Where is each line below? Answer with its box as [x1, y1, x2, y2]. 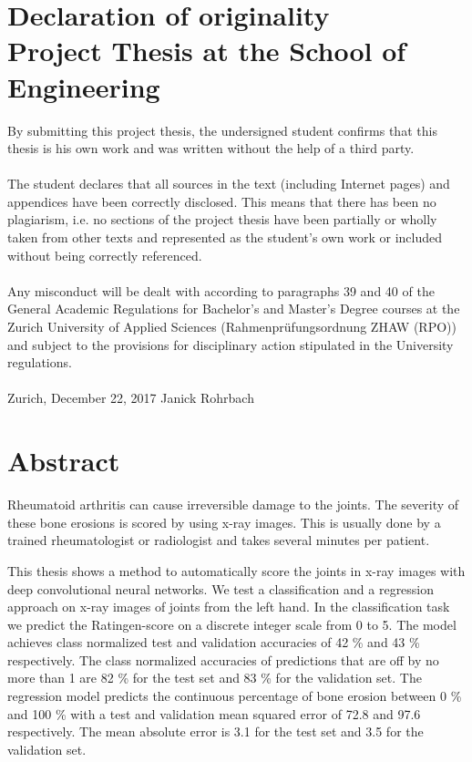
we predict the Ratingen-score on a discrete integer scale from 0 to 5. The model [7, 614, 457, 633]
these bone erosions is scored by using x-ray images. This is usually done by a [7, 512, 441, 531]
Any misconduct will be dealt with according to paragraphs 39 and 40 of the [7, 281, 435, 300]
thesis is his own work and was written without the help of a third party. [7, 139, 415, 158]
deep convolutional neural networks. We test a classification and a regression [7, 579, 435, 598]
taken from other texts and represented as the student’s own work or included [7, 228, 442, 247]
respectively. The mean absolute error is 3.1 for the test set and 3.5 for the [7, 722, 424, 741]
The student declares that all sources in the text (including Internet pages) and [7, 174, 450, 193]
